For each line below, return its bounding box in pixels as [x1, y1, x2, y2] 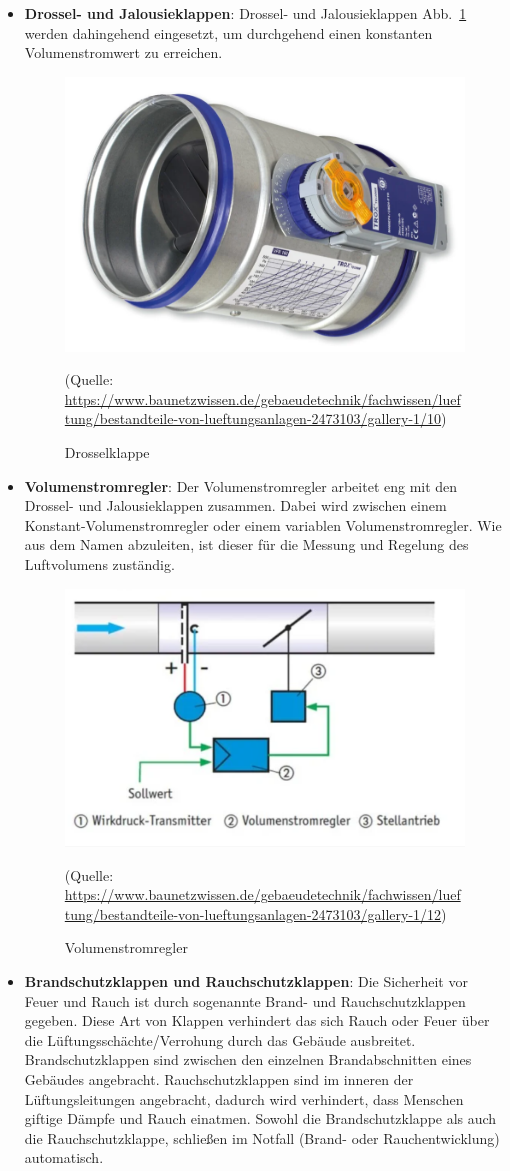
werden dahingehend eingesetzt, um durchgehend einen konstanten [24, 22, 433, 43]
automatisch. [24, 1147, 104, 1168]
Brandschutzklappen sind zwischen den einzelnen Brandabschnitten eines [24, 1049, 472, 1070]
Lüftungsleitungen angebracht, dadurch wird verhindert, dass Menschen [24, 1088, 464, 1109]
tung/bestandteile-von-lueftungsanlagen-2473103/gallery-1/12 [64, 903, 442, 924]
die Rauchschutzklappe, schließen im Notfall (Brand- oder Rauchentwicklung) [24, 1127, 500, 1148]
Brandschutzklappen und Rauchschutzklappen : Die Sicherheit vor [24, 970, 468, 991]
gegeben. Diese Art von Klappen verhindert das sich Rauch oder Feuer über [24, 1010, 490, 1031]
